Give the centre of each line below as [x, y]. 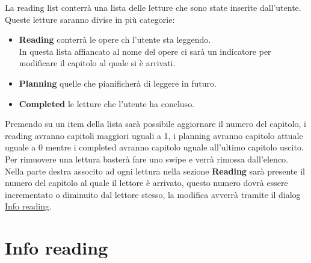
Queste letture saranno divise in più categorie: [90, 19]
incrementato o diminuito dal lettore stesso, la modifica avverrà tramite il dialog [153, 194]
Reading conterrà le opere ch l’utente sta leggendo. [115, 39]
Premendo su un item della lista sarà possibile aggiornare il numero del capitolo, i [155, 124]
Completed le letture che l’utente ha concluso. [107, 103]
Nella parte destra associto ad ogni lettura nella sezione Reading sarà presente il [155, 171]
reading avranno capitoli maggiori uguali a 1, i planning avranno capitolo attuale [154, 135]
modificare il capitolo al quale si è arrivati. [97, 63]
